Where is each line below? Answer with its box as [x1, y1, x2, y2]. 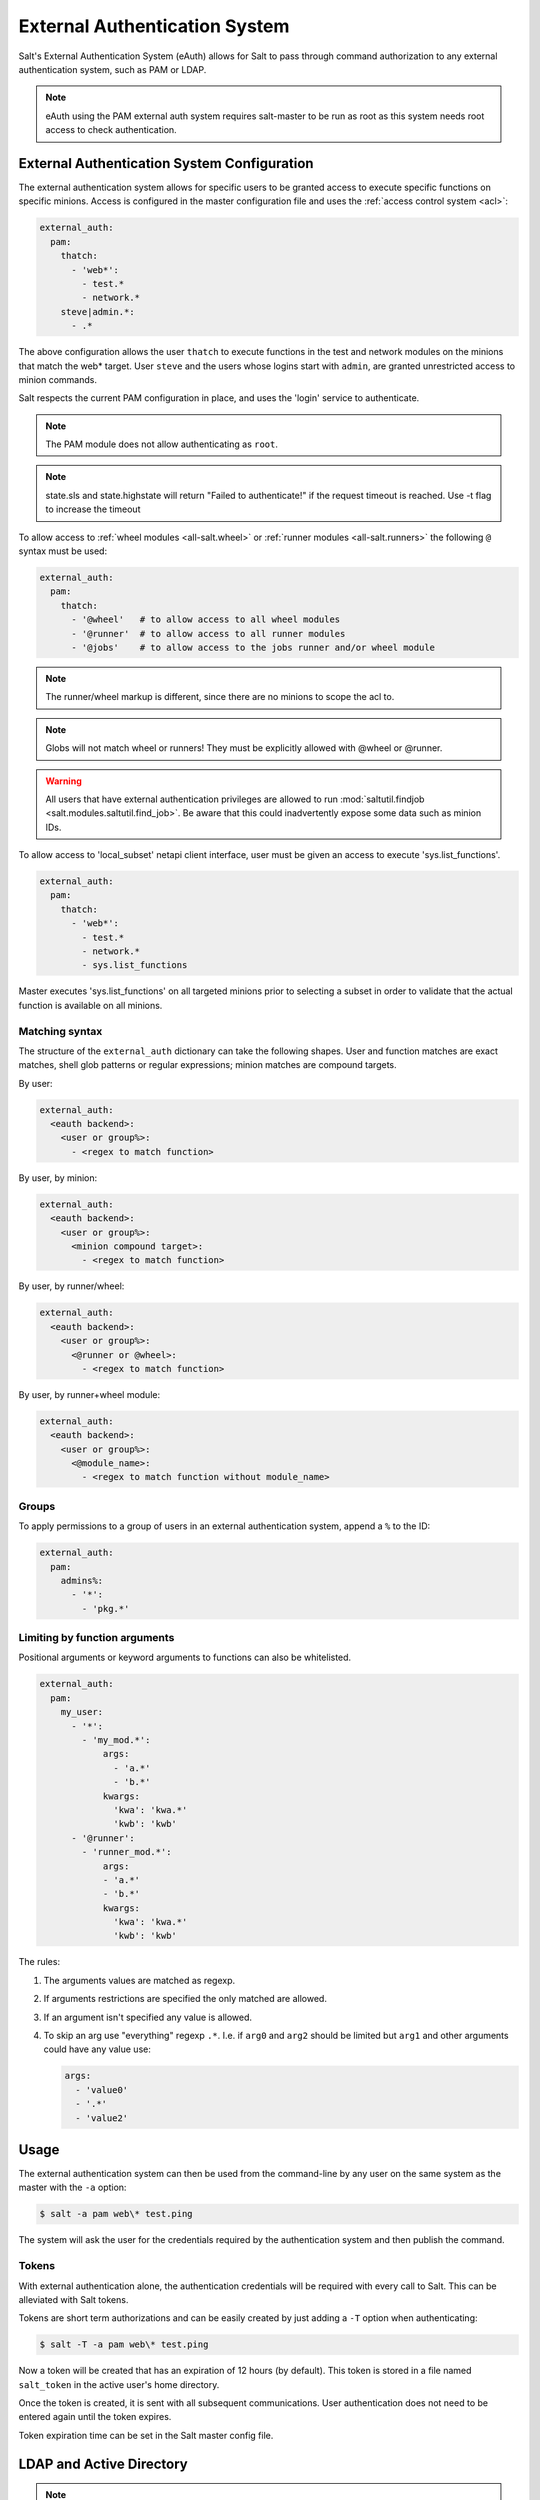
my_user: [60, 1706, 104, 1718]
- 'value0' [75, 2084, 129, 2095]
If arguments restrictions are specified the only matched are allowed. [43, 1993, 327, 2005]
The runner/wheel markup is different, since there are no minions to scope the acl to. [45, 691, 395, 703]
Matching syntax [18, 1024, 103, 1038]
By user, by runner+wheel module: [18, 1388, 160, 1400]
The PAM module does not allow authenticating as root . [45, 438, 279, 450]
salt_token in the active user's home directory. [18, 2378, 220, 2390]
